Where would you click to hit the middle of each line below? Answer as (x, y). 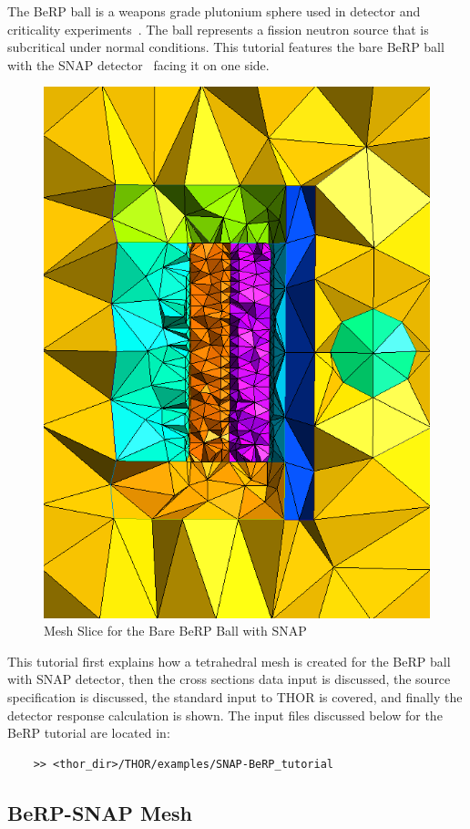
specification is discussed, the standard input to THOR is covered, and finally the (235, 697)
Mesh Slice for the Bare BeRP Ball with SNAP (175, 631)
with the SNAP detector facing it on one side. (138, 64)
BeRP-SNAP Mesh (100, 812)
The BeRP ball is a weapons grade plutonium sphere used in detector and (214, 11)
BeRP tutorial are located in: (89, 733)
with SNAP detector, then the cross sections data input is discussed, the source (229, 679)
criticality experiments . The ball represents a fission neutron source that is (218, 29)
